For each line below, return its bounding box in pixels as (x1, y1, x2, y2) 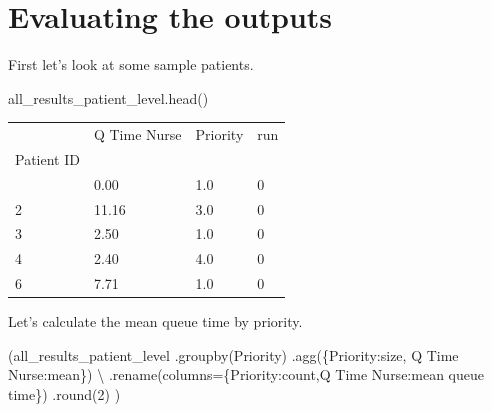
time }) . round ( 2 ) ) (8, 384, 121, 404)
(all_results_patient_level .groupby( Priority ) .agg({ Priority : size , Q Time (8, 344, 459, 365)
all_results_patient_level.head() (8, 87, 209, 108)
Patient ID (15, 148, 80, 169)
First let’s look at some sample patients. (8, 54, 254, 75)
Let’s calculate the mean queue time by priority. (8, 311, 303, 332)
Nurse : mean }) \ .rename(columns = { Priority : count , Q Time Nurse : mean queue (8, 364, 484, 385)
